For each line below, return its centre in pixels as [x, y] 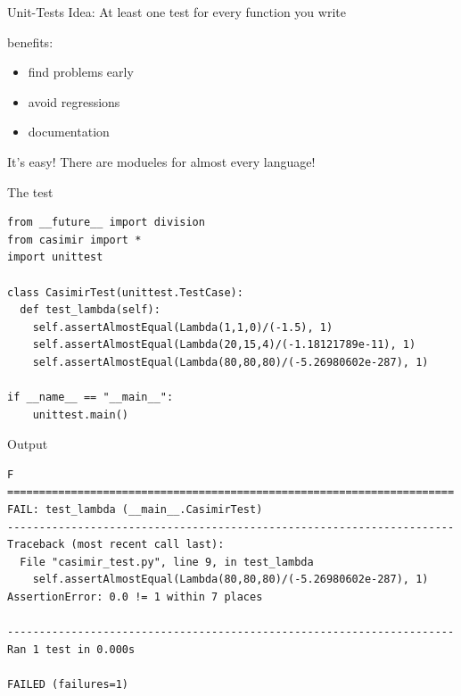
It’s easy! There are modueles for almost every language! [161, 161]
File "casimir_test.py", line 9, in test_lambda [167, 562]
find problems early [81, 72]
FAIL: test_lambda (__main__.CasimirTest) [135, 510]
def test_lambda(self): [90, 310]
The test [30, 191]
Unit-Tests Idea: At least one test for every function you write [177, 12]
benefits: [30, 41]
